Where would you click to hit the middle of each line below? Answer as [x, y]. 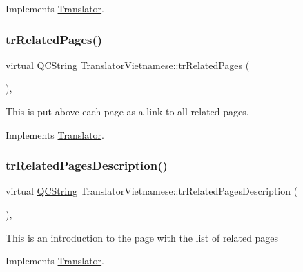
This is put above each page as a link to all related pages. [127, 111]
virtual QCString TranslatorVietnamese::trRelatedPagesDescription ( [152, 191]
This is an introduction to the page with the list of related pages [142, 237]
